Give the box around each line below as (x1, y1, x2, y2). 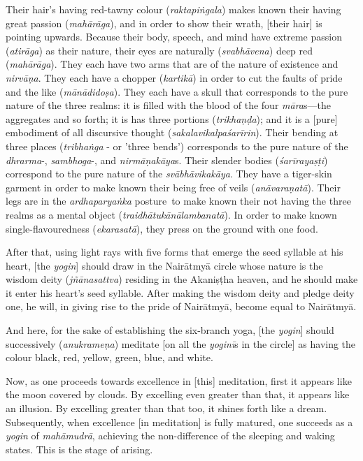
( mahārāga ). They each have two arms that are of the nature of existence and (6, 57, 339, 71)
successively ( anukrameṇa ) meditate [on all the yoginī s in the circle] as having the (6, 336, 356, 351)
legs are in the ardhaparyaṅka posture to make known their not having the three (6, 193, 351, 208)
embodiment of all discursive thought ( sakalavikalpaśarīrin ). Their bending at (6, 125, 339, 140)
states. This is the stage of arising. (6, 441, 153, 456)
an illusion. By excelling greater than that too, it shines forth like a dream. (6, 401, 327, 416)
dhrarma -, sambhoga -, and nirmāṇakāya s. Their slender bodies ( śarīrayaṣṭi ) (6, 152, 328, 167)
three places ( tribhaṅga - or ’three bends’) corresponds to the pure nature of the (6, 138, 348, 153)
